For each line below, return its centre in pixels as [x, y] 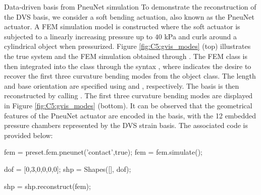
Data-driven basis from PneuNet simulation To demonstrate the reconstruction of [130, 7]
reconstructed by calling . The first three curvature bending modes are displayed [128, 95]
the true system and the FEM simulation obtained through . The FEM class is [126, 56]
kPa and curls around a [200, 36]
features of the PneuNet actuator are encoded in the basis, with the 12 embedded [130, 115]
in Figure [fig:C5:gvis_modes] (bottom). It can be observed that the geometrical [128, 105]
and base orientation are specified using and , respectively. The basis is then [122, 85]
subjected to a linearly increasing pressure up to [79, 36]
